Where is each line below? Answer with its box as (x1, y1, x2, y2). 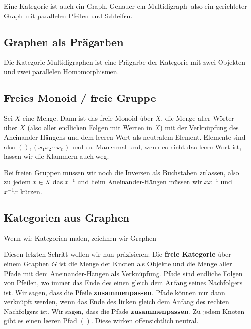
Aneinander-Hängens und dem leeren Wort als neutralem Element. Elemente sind (4, 132, 246, 142)
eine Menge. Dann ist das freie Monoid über (22, 113, 153, 123)
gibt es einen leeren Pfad (4, 315, 77, 326)
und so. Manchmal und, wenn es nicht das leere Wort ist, (72, 141, 242, 151)
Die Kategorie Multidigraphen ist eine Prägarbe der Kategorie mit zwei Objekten (4, 57, 246, 67)
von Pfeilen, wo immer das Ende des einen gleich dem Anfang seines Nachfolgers (4, 278, 243, 288)
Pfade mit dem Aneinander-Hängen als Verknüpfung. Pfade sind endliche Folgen (4, 268, 243, 278)
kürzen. (20, 186, 42, 196)
